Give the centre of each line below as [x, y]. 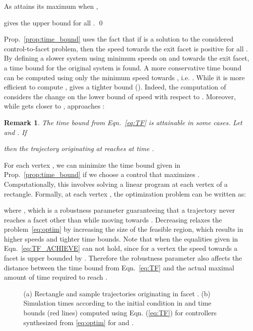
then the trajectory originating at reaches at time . [79, 148]
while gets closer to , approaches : [54, 106]
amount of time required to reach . [56, 277]
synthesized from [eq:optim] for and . [79, 322]
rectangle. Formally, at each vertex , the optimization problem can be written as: [125, 193]
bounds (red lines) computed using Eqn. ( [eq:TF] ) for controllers [120, 313]
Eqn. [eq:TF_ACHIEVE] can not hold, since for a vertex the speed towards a [121, 248]
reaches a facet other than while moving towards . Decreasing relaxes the [113, 219]
